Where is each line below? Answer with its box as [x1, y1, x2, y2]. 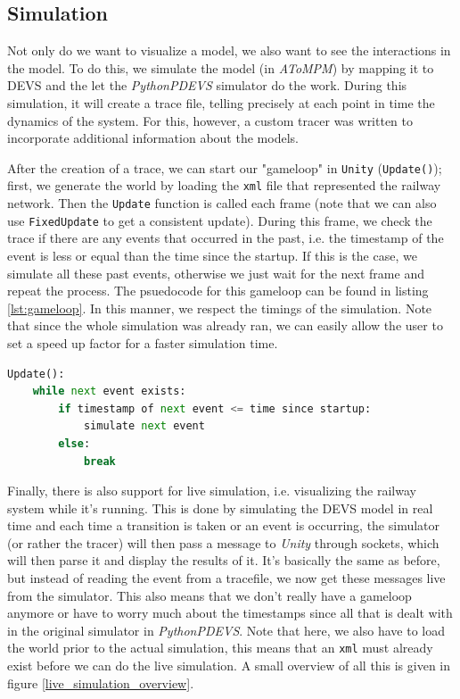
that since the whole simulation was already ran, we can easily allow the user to [7, 316, 443, 335]
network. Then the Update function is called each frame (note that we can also [7, 194, 437, 212]
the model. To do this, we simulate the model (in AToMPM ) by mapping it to [7, 58, 434, 77]
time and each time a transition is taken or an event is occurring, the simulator [7, 516, 440, 535]
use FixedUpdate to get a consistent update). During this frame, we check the [7, 211, 432, 229]
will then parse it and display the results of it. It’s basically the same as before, [7, 551, 440, 570]
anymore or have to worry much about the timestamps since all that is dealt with [7, 603, 453, 622]
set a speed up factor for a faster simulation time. [7, 333, 278, 352]
